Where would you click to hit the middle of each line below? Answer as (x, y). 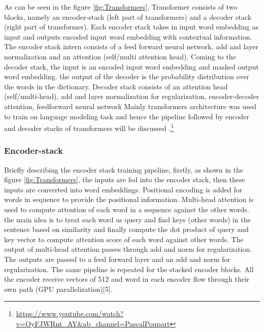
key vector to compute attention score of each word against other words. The (124, 239)
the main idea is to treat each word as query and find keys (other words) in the (127, 219)
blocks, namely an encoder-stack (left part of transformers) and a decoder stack (128, 16)
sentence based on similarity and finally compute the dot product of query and (126, 229)
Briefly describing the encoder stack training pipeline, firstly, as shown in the (124, 169)
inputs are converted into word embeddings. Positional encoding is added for (123, 189)
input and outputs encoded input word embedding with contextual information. (128, 36)
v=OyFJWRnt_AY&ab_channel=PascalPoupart (93, 323)
